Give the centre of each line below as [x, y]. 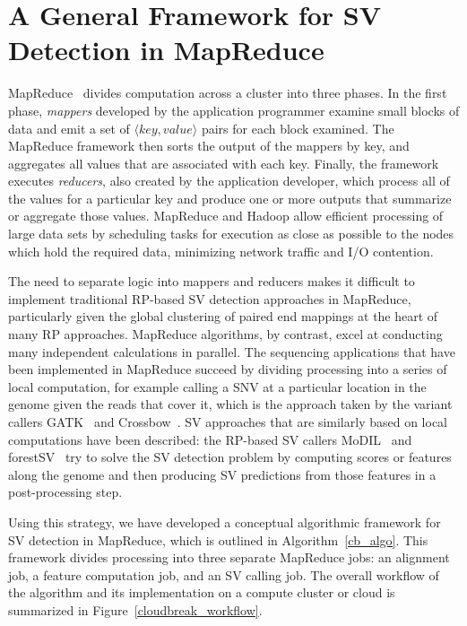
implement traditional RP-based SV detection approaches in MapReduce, [210, 298]
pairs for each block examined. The [298, 128]
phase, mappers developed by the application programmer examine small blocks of [234, 110]
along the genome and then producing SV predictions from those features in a [222, 474]
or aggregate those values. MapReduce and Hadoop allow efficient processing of [226, 216]
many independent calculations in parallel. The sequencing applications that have [232, 351]
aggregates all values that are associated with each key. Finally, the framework [224, 163]
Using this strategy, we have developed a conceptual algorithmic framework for [225, 522]
